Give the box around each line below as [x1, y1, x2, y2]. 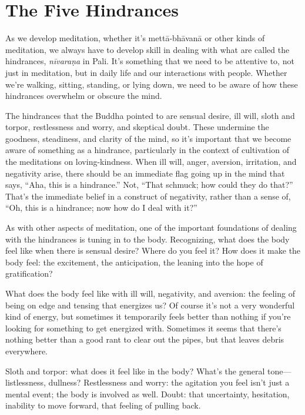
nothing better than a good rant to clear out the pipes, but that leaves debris [5, 333, 284, 346]
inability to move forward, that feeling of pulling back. [5, 399, 201, 411]
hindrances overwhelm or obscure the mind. [5, 89, 162, 102]
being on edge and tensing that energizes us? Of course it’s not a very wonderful [5, 298, 295, 311]
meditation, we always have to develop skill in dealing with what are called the [5, 43, 290, 55]
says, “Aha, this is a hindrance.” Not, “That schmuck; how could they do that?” [5, 178, 293, 191]
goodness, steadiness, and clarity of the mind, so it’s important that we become [5, 132, 291, 144]
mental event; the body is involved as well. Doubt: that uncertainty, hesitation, [5, 387, 290, 400]
